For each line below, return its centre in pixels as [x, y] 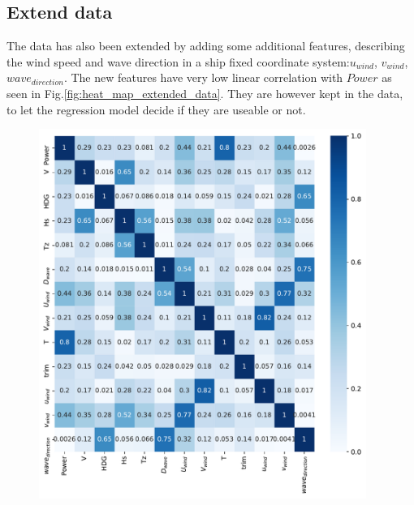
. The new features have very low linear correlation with [203, 77]
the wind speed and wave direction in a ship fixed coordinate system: [178, 61]
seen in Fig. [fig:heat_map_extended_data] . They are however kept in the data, [205, 93]
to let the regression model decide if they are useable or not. [156, 109]
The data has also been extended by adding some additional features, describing [206, 46]
